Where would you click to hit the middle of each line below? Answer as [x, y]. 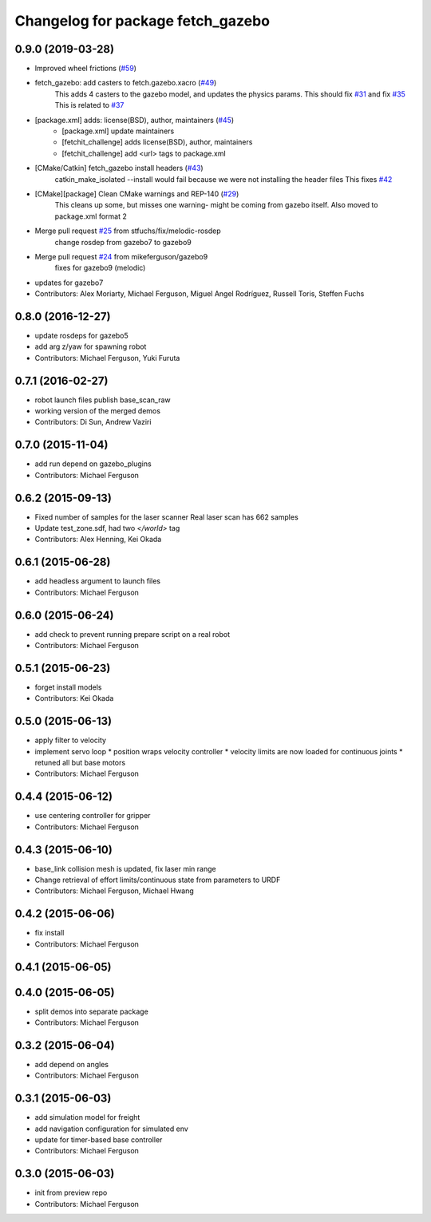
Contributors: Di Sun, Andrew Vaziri [93, 422]
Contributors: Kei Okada [74, 698]
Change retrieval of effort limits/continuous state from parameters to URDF [158, 880]
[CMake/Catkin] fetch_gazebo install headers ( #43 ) [119, 168]
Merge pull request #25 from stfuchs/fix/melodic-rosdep [128, 231]
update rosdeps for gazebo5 [82, 336]
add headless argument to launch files [98, 581]
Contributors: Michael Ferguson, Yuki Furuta [107, 358]
